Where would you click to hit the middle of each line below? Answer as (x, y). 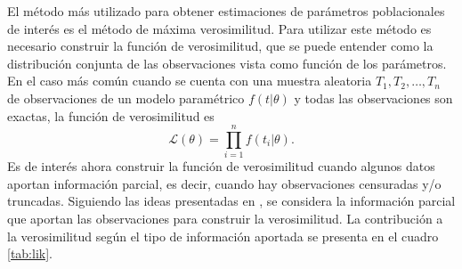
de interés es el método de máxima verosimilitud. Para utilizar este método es (219, 28)
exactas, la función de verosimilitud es (111, 115)
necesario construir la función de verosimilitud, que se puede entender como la (220, 46)
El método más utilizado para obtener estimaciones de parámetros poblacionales (226, 11)
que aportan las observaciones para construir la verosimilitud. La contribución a (225, 219)
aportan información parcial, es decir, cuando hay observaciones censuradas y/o (224, 183)
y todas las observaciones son (373, 98)
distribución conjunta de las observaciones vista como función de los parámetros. (227, 63)
